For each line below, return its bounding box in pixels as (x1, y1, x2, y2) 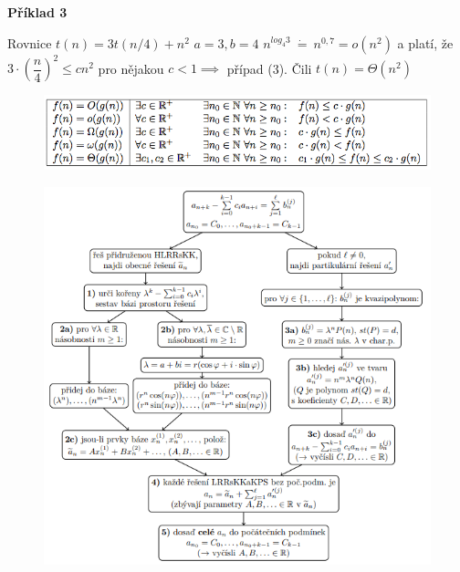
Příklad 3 (7, 3, 68, 21)
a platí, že (397, 33, 454, 52)
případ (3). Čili (226, 58, 312, 78)
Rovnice (7, 33, 52, 52)
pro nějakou (98, 58, 164, 78)
